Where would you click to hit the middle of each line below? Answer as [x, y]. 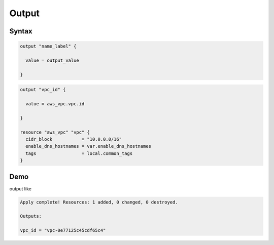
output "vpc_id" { [43, 90]
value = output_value [53, 60]
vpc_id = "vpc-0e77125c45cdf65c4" [63, 231]
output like [20, 189]
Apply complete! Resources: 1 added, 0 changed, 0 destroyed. [99, 202]
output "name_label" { [48, 46]
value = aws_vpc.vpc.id [55, 104]
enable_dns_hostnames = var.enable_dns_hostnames [89, 146]
